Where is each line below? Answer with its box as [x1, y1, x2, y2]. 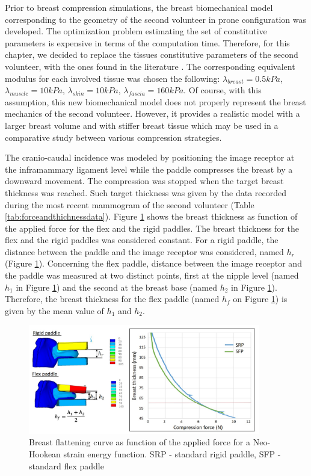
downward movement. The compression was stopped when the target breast [5, 175, 284, 187]
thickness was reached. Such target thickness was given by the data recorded [5, 186, 287, 199]
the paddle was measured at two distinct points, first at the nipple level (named [5, 269, 299, 282]
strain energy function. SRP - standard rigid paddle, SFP [63, 447, 276, 460]
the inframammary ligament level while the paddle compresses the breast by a [5, 162, 293, 175]
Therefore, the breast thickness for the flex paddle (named [5, 292, 220, 305]
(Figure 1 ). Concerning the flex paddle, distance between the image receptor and [5, 257, 302, 270]
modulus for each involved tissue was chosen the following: [5, 72, 220, 84]
